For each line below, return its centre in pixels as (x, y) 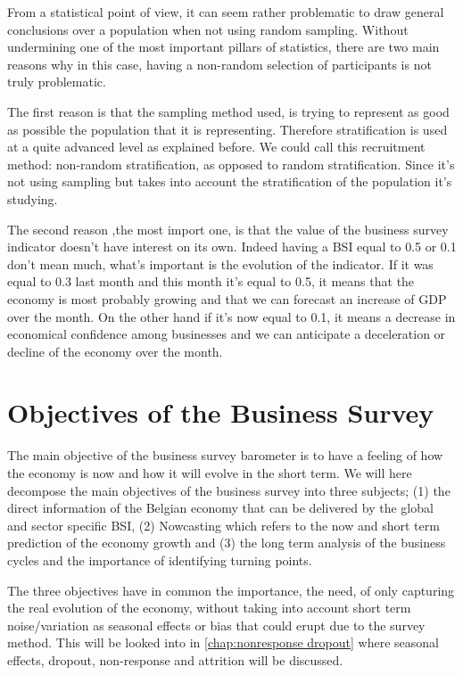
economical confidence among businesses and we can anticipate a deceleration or (227, 334)
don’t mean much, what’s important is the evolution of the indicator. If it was (220, 263)
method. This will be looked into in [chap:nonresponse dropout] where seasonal (223, 642)
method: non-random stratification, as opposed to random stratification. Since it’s (231, 164)
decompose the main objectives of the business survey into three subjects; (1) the (229, 490)
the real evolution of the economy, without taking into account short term (209, 608)
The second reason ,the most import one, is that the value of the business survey (228, 229)
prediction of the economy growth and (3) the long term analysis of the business (227, 543)
